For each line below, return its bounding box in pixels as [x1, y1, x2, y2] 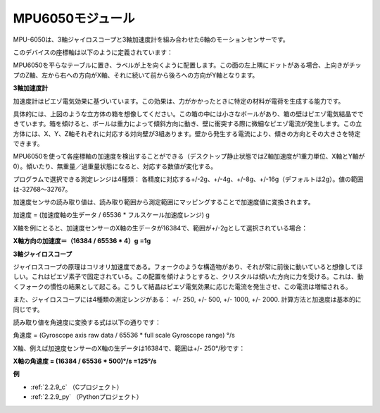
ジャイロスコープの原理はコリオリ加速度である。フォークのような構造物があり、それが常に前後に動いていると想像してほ [13, 262, 363, 271]
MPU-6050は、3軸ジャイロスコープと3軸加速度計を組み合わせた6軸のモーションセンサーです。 [13, 35, 290, 44]
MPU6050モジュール [13, 11, 135, 26]
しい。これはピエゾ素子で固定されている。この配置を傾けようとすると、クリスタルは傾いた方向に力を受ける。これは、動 [13, 272, 364, 281]
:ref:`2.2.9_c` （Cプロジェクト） [30, 383, 123, 391]
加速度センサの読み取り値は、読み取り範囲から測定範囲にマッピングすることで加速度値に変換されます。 [13, 198, 315, 207]
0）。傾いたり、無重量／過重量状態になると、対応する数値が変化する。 [13, 162, 217, 171]
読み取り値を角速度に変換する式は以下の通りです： [13, 318, 161, 326]
